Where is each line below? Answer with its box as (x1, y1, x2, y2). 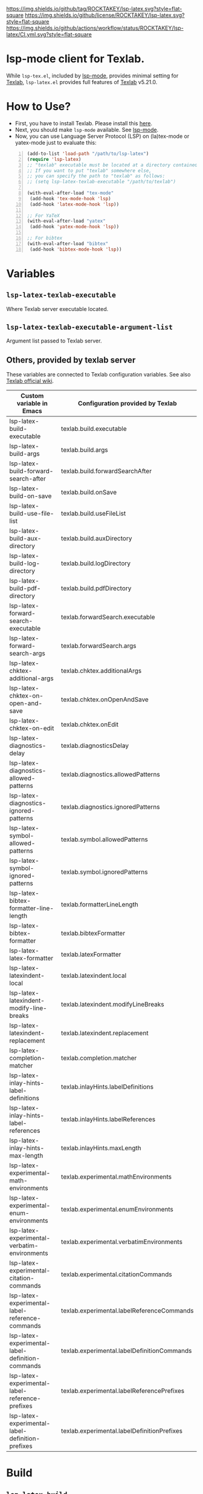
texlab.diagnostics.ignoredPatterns (61, 803, 160, 811)
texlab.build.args (61, 446, 108, 454)
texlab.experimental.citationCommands (61, 1270, 172, 1279)
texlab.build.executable (61, 425, 127, 433)
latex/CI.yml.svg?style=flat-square (6, 31, 92, 38)
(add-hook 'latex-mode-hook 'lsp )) (30, 201, 120, 208)
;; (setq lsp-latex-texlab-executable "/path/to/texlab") (27, 179, 176, 185)
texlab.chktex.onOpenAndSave (61, 695, 149, 704)
